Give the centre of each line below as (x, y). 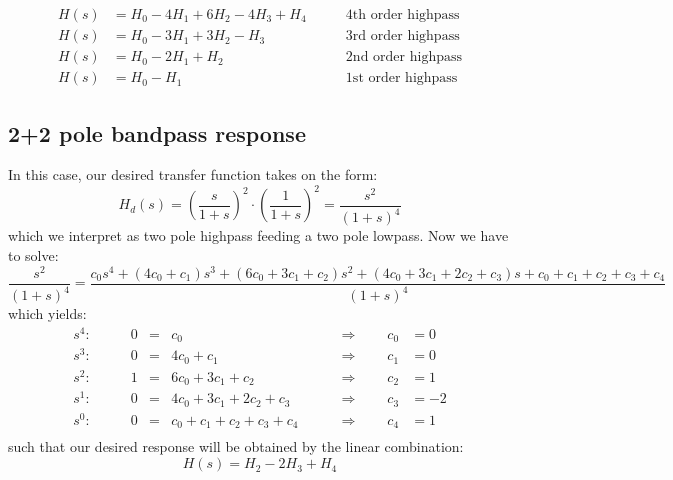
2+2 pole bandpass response (157, 132)
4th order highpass (402, 15)
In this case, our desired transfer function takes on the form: (193, 174)
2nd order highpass (403, 57)
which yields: (47, 313)
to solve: (33, 254)
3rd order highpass (402, 36)
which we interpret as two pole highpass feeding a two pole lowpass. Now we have (258, 235)
